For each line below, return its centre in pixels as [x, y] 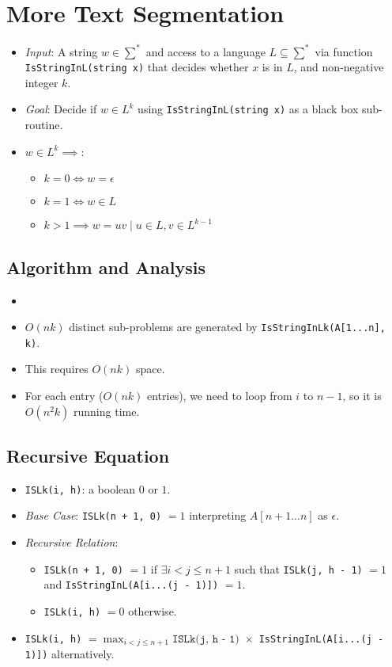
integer [41, 82]
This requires [57, 369]
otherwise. [153, 611]
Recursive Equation [88, 455]
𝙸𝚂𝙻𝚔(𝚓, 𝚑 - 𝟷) [205, 639]
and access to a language [205, 51]
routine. [44, 125]
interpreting [218, 515]
